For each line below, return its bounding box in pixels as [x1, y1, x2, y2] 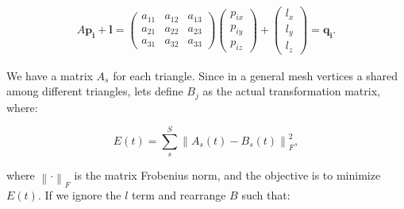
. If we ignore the [37, 187, 121, 203]
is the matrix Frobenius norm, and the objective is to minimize [74, 167, 381, 184]
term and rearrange [132, 187, 226, 203]
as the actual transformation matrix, [202, 83, 380, 99]
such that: [241, 187, 290, 203]
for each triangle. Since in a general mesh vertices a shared [113, 67, 398, 83]
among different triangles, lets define [6, 83, 183, 99]
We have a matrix [6, 67, 93, 83]
